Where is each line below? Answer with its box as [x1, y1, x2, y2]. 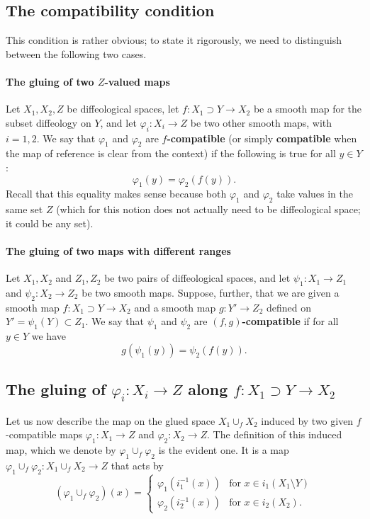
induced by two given [261, 413, 354, 428]
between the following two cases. [6, 46, 147, 61]
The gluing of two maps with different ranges [6, 243, 231, 258]
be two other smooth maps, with [190, 115, 332, 130]
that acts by [111, 457, 164, 472]
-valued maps [104, 74, 170, 89]
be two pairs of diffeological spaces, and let [104, 270, 291, 285]
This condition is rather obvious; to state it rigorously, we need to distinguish [6, 33, 342, 47]
